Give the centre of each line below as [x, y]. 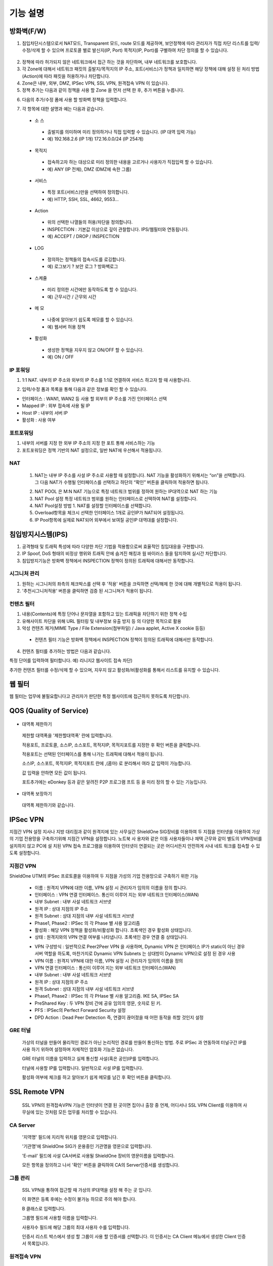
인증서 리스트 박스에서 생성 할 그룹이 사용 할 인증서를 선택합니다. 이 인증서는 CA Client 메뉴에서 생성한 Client [129, 1236]
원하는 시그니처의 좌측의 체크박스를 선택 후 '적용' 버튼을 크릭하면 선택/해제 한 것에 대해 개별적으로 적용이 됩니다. [132, 584]
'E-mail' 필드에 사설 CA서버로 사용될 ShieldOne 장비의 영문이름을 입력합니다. [98, 1156]
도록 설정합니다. [25, 853]
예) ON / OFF [61, 357]
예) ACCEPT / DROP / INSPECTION [83, 236]
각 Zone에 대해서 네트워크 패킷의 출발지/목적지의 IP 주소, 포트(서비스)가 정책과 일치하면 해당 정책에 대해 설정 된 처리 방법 [141, 69]
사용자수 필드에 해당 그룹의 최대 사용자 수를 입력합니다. [76, 1227]
